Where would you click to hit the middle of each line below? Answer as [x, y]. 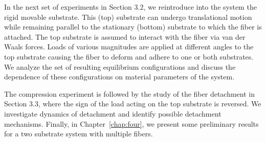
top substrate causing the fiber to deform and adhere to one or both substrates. [129, 56]
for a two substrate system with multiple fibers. [79, 134]
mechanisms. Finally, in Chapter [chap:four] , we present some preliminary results [131, 123]
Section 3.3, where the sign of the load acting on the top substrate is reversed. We [133, 104]
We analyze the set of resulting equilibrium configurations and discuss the [120, 66]
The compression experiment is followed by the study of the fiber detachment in [130, 93]
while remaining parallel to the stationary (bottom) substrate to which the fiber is [133, 27]
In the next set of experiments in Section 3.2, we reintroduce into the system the [130, 7]
